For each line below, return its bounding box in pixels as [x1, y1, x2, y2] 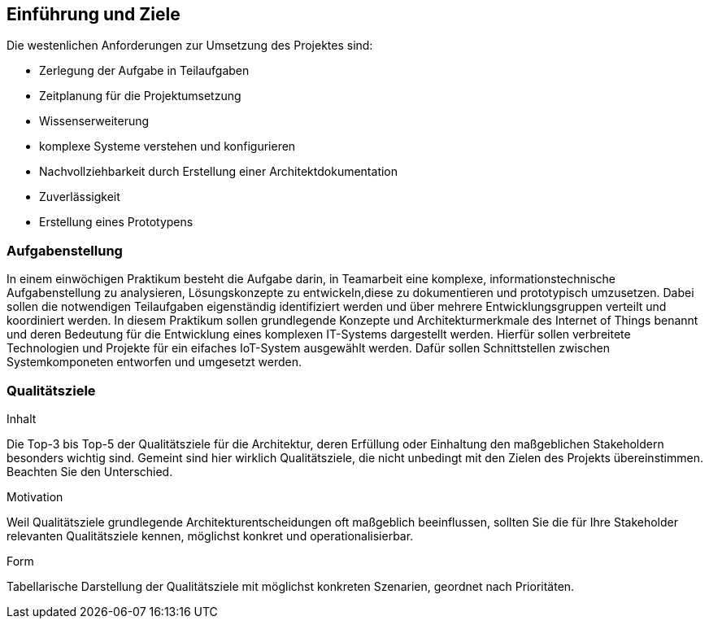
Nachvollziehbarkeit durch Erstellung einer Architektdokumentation [39, 164, 398, 179]
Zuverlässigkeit [39, 190, 120, 204]
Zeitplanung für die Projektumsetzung [39, 89, 241, 103]
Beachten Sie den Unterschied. [7, 464, 173, 479]
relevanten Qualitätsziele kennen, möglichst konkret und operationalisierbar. [7, 528, 414, 543]
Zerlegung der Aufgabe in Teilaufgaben [39, 63, 250, 78]
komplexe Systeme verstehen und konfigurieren [39, 139, 296, 154]
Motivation [7, 489, 63, 504]
